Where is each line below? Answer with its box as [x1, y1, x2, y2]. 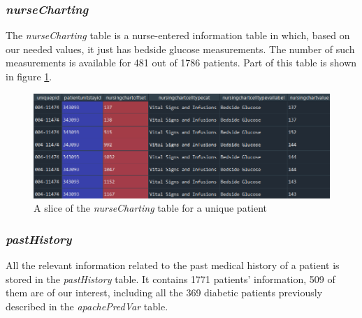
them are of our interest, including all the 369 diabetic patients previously [6, 285, 323, 300]
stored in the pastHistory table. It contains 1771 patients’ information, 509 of [6, 271, 335, 286]
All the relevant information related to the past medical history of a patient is [6, 258, 340, 273]
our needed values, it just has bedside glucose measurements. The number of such [6, 41, 355, 56]
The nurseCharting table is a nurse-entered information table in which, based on [6, 28, 350, 43]
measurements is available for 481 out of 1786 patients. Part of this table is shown [6, 55, 357, 70]
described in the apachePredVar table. [6, 298, 168, 313]
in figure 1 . [6, 69, 52, 83]
